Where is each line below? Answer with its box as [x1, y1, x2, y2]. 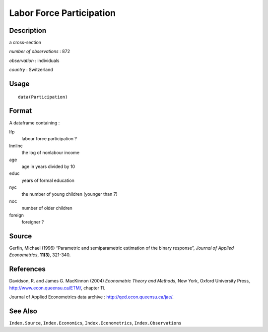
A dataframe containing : [9, 119, 60, 126]
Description [9, 26, 47, 35]
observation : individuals [9, 57, 60, 63]
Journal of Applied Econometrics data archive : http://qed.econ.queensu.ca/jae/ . [9, 294, 174, 300]
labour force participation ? [21, 136, 77, 142]
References [9, 265, 46, 274]
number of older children [21, 205, 73, 211]
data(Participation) [18, 94, 68, 100]
